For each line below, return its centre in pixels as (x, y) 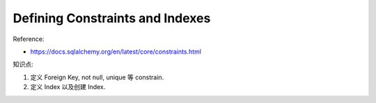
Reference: (29, 39)
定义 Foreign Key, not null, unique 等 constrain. (97, 77)
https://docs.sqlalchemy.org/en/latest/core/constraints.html (116, 51)
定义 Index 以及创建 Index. (68, 87)
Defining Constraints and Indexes (112, 18)
